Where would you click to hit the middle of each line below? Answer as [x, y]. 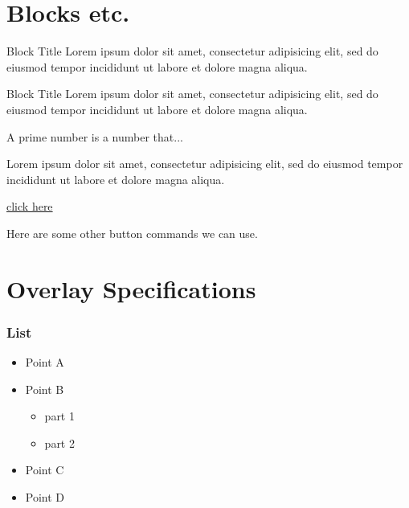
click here [30, 206]
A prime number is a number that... [95, 136]
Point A [45, 362]
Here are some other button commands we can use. [132, 233]
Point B [45, 389]
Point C [45, 470]
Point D [45, 497]
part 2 [59, 442]
